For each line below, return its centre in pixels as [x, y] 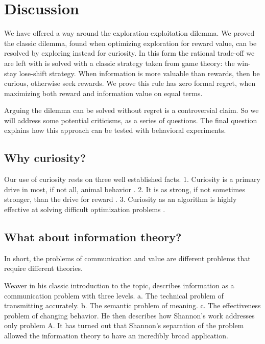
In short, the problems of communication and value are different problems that [127, 258]
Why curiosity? [45, 158]
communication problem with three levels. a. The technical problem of [114, 295]
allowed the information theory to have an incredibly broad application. [116, 335]
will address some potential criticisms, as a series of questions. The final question [131, 120]
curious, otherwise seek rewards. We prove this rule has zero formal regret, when [130, 83]
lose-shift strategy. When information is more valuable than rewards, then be [139, 73]
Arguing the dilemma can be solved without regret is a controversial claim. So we [131, 110]
